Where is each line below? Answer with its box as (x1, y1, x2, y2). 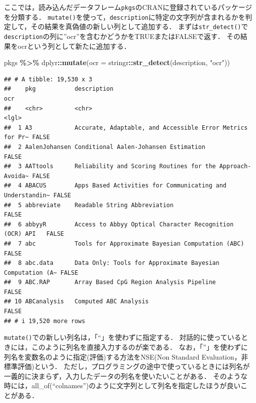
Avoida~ (4, 172, 29, 180)
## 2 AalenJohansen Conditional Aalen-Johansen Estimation (4, 143, 206, 150)
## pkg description (4, 85, 113, 93)
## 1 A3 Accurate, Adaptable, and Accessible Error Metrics (4, 124, 248, 131)
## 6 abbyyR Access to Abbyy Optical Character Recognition (4, 220, 234, 228)
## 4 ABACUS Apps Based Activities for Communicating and (4, 182, 227, 189)
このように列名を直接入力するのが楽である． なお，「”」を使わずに (31, 341, 248, 352)
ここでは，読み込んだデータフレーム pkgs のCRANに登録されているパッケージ (4, 2, 252, 12)
